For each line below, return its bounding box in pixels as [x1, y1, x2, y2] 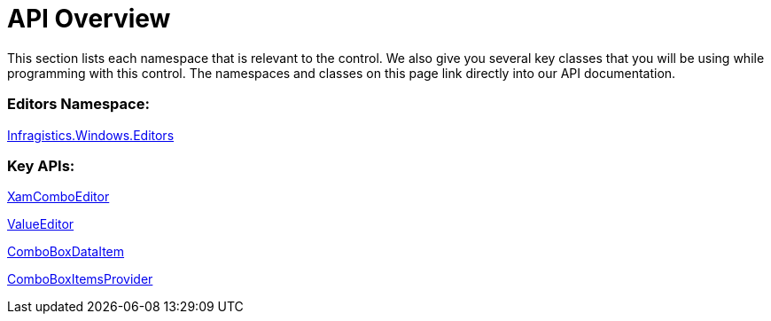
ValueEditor [7, 216, 74, 232]
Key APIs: [7, 156, 75, 175]
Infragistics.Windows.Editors [7, 127, 175, 143]
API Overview [7, 4, 171, 34]
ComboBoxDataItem [7, 244, 125, 260]
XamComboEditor [7, 189, 110, 205]
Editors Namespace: [7, 95, 150, 114]
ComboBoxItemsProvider [7, 271, 153, 287]
